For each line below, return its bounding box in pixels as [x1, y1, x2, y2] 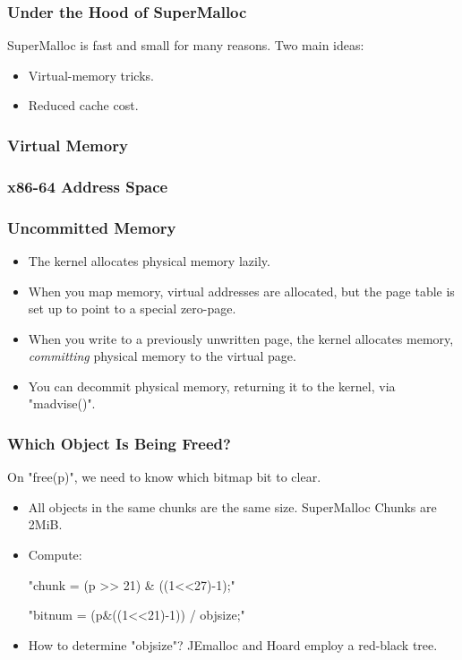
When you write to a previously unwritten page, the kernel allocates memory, [28, 329, 454, 347]
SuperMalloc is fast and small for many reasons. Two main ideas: [7, 36, 364, 55]
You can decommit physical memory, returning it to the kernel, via [28, 376, 396, 395]
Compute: [28, 545, 82, 564]
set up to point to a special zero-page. [28, 299, 236, 318]
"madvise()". [28, 394, 96, 413]
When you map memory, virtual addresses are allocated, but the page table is [28, 281, 455, 300]
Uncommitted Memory [7, 216, 176, 238]
